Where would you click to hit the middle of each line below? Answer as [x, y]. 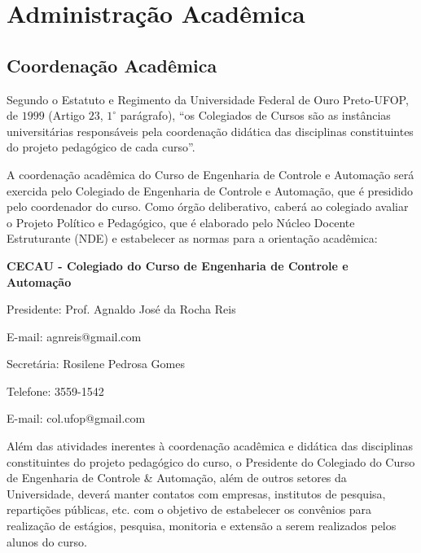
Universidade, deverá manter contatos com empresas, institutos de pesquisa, [196, 493]
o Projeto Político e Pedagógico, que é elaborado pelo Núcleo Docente [181, 222]
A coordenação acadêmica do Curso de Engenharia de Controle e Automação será [210, 174]
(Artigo [67, 115]
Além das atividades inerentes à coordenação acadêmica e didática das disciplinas [210, 446]
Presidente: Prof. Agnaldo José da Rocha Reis [121, 309]
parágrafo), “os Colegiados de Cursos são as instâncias [255, 115]
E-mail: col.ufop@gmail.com [76, 418]
